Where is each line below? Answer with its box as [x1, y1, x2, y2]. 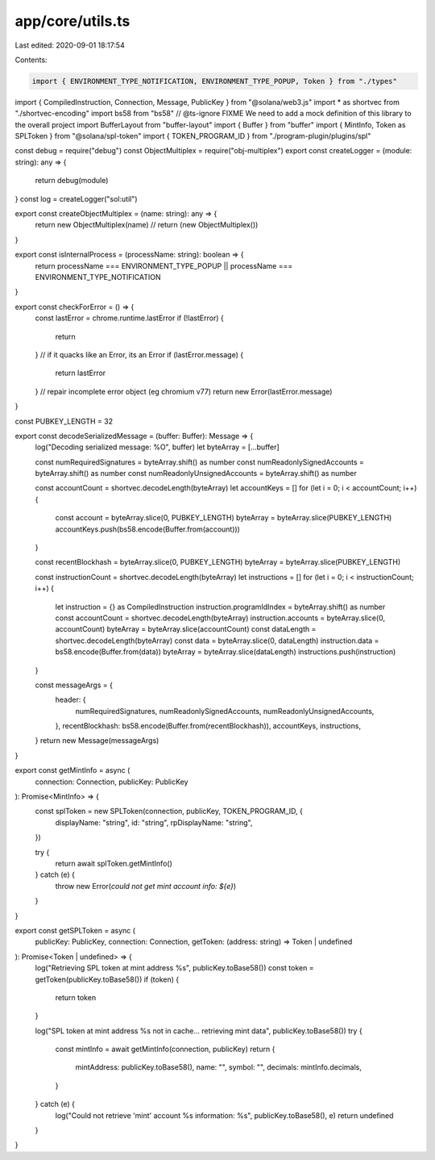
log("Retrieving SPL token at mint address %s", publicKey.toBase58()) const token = [35, 963, 314, 973]
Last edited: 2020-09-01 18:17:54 [14, 40, 125, 50]
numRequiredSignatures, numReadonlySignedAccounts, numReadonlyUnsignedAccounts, [75, 706, 375, 716]
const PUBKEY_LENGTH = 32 [14, 416, 113, 426]
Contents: [14, 55, 48, 65]
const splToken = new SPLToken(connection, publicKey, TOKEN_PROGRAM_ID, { [35, 807, 304, 816]
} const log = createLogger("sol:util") [14, 194, 138, 203]
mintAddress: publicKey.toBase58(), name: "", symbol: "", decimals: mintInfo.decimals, [75, 1062, 362, 1072]
